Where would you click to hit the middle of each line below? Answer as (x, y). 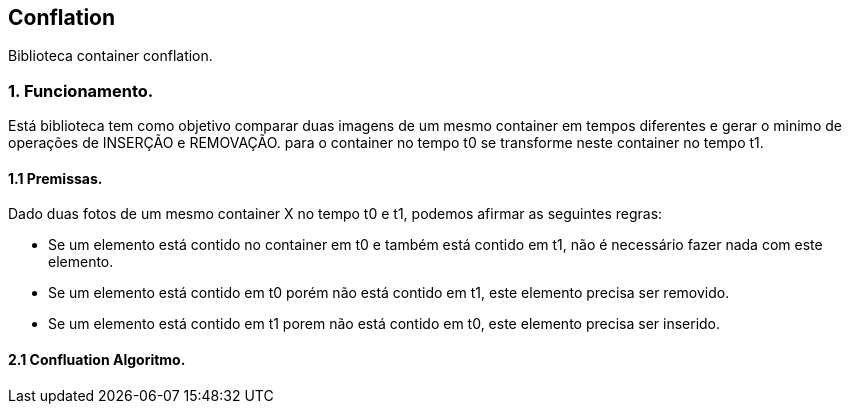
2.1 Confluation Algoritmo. (97, 359)
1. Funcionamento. (81, 90)
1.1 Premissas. (55, 178)
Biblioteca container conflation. (110, 56)
